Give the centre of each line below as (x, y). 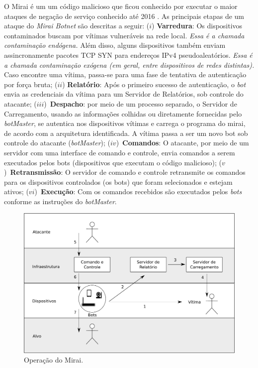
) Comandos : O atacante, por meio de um (182, 143)
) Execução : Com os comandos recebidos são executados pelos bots (138, 191)
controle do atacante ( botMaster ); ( (57, 143)
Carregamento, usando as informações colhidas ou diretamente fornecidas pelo (123, 113)
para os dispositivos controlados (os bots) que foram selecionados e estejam (118, 182)
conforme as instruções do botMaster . (60, 201)
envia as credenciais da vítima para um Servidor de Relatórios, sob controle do (124, 94)
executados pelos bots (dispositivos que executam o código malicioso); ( (113, 162)
